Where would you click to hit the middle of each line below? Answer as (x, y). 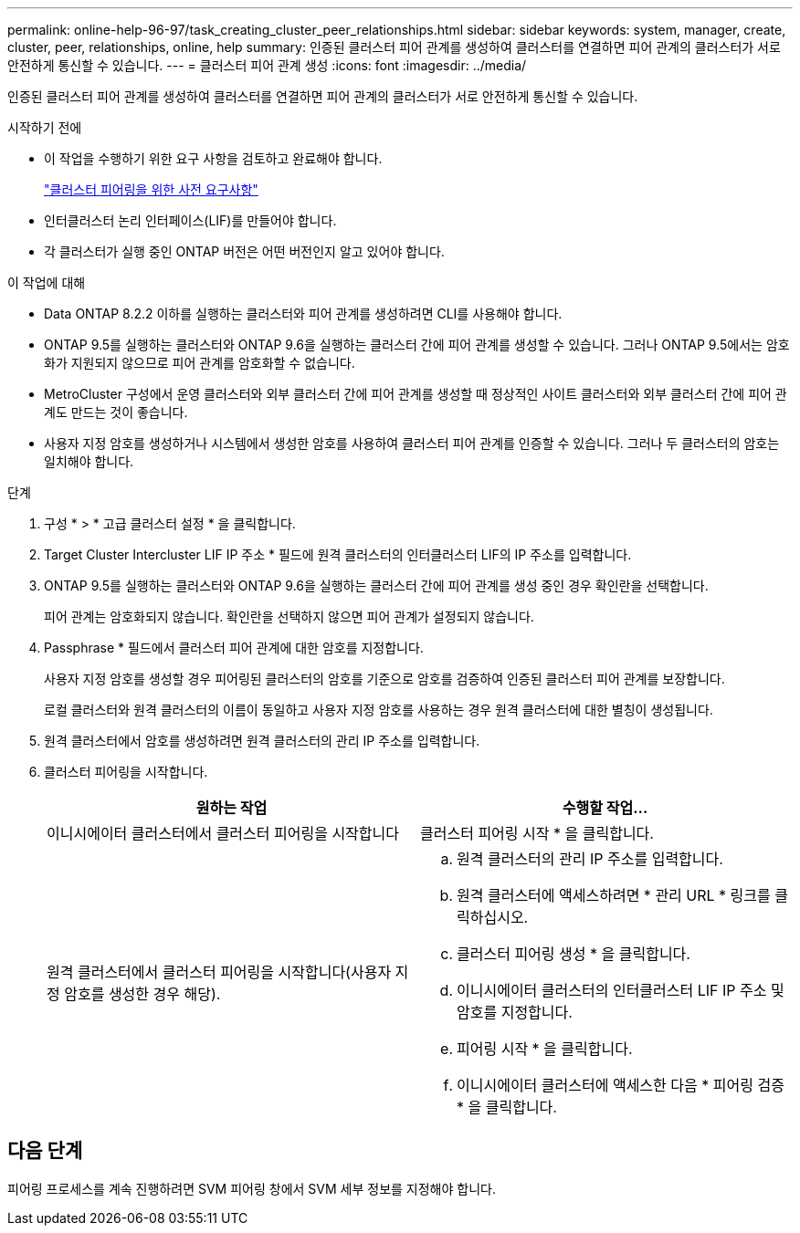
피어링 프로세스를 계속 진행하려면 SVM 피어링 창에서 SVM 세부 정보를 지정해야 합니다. (252, 1188)
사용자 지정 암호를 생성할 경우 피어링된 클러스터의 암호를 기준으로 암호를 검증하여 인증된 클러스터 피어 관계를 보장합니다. (384, 679)
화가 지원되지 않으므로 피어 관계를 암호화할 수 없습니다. (200, 363)
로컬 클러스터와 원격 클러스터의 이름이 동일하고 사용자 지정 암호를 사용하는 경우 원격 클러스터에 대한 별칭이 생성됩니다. (379, 710)
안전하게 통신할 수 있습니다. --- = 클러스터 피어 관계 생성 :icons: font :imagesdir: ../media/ (267, 65)
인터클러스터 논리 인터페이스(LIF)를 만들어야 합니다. (190, 220)
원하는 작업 (232, 808)
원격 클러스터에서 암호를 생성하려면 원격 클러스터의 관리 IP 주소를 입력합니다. (262, 741)
